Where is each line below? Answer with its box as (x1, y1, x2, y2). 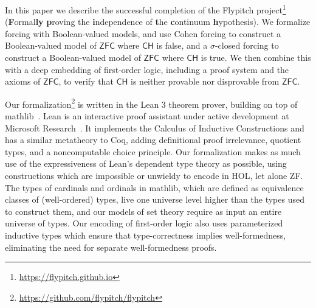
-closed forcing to (215, 39, 279, 52)
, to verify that (58, 75, 114, 88)
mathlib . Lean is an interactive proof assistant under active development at (5, 110, 289, 122)
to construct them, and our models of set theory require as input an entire (5, 205, 282, 217)
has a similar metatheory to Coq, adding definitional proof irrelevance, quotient (5, 133, 301, 146)
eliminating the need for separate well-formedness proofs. (5, 240, 217, 253)
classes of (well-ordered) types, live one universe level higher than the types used (5, 193, 304, 206)
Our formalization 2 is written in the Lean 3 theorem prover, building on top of (5, 96, 298, 110)
